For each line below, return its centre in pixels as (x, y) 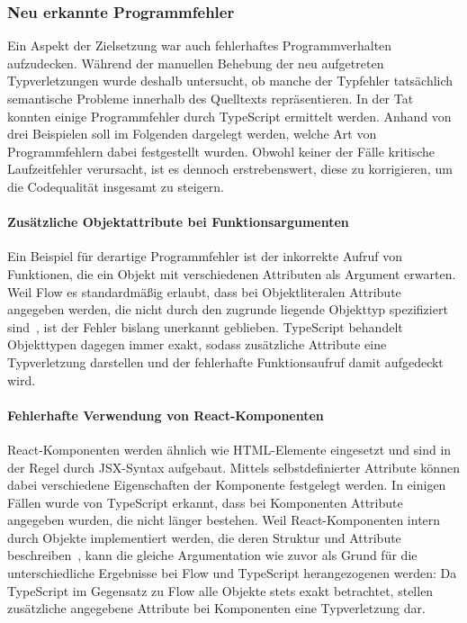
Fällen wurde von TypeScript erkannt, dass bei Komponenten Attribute (205, 502)
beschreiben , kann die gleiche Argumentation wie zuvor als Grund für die (212, 555)
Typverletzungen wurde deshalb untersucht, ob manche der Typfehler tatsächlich (230, 81)
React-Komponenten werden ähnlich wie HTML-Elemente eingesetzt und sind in (229, 449)
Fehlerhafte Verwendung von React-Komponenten (166, 415)
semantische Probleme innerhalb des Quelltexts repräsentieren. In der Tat (211, 98)
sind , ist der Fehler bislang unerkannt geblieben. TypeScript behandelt (205, 326)
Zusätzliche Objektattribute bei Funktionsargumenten (178, 222)
